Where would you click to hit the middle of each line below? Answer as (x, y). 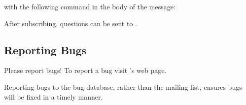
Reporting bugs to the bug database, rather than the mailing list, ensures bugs (123, 87)
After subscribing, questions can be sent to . (70, 23)
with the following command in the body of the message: (90, 6)
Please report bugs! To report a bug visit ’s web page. (85, 70)
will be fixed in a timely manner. (53, 96)
